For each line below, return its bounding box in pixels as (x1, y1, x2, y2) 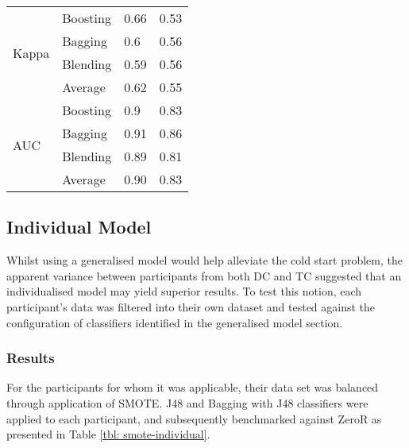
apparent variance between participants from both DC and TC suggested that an (6, 267, 402, 284)
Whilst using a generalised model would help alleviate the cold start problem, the (6, 252, 403, 268)
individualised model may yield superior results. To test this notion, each (6, 283, 362, 299)
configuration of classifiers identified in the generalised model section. (6, 314, 343, 330)
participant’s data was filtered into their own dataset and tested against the (6, 298, 376, 315)
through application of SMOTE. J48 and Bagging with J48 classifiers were (6, 394, 368, 411)
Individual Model (6, 214, 152, 239)
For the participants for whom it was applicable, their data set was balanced (6, 379, 379, 396)
